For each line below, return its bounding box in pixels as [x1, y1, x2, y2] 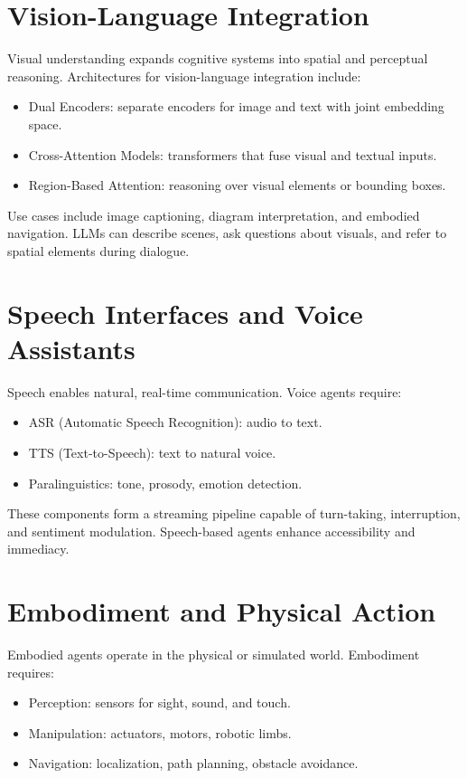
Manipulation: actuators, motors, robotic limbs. [28, 723, 292, 742]
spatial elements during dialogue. [7, 241, 190, 260]
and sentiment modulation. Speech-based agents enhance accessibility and [7, 521, 416, 540]
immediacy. [7, 539, 70, 558]
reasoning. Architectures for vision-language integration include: [7, 66, 361, 85]
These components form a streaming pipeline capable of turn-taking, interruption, [7, 504, 461, 523]
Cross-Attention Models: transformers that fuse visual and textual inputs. [28, 145, 437, 164]
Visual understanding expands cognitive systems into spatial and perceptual [7, 49, 428, 68]
